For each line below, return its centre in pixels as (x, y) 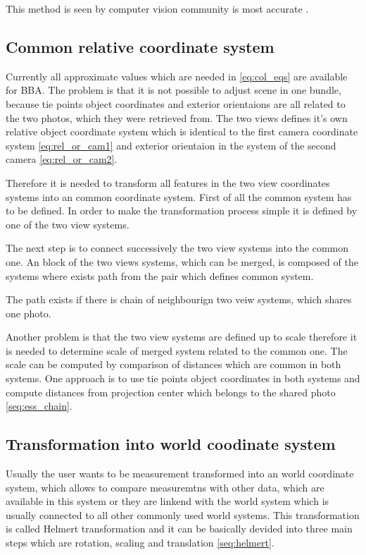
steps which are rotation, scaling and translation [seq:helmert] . (140, 543)
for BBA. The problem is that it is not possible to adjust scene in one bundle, (173, 90)
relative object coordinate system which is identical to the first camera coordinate (182, 132)
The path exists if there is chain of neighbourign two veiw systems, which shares (179, 299)
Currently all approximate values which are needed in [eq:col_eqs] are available (177, 76)
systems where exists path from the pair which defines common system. (160, 275)
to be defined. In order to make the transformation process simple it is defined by (182, 211)
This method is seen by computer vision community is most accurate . (157, 8)
